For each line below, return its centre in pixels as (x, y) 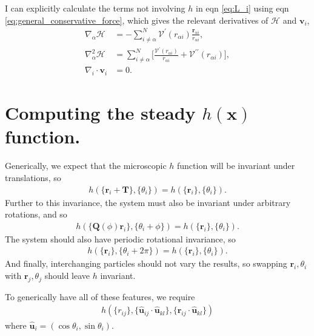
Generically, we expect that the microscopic (86, 166)
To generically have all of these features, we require (100, 296)
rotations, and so (36, 214)
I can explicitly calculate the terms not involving (95, 8)
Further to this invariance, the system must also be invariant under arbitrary (148, 202)
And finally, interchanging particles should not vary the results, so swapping (146, 263)
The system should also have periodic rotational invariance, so (120, 238)
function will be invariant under (236, 166)
